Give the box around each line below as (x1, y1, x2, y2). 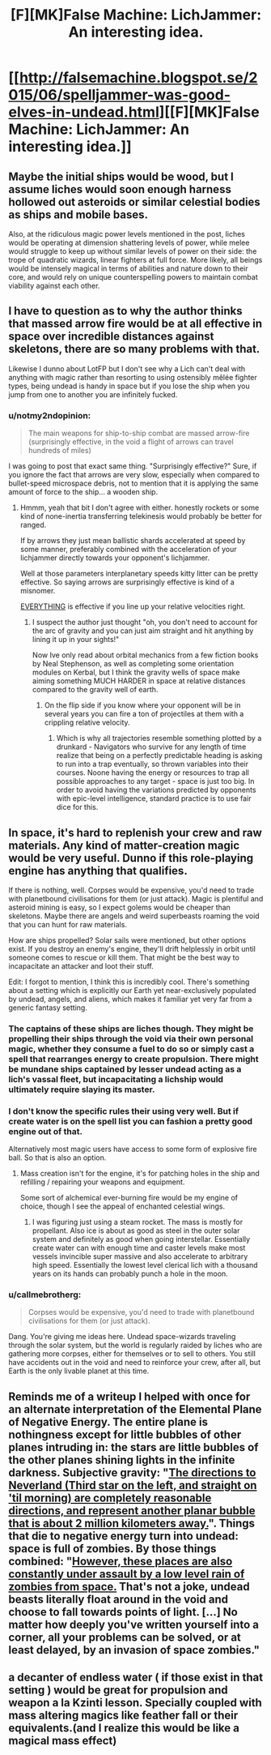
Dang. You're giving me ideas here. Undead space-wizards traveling (8, 1332, 236, 1342)
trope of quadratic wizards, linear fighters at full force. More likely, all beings (8, 255, 263, 264)
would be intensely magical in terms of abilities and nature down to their (8, 263, 248, 273)
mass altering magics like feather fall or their (8, 1709, 239, 1723)
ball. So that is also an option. (8, 1153, 107, 1162)
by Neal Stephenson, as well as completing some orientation (32, 659, 235, 669)
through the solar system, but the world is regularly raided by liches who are (8, 1340, 263, 1350)
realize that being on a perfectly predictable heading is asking (56, 751, 263, 760)
